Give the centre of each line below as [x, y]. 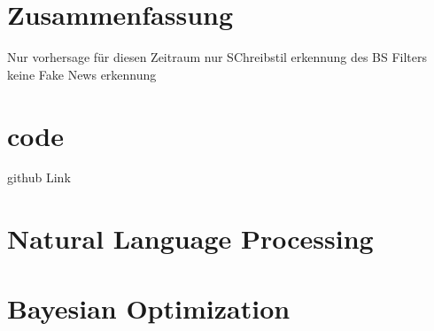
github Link [39, 177]
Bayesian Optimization [149, 308]
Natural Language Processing [190, 239]
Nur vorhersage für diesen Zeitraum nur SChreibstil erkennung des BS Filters [217, 57]
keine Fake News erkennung [82, 74]
